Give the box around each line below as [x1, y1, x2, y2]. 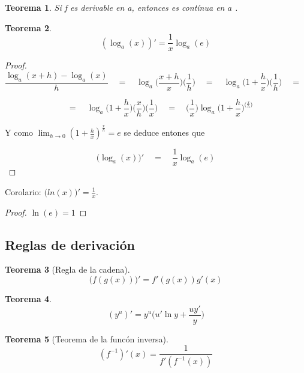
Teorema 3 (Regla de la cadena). [5, 263, 130, 276]
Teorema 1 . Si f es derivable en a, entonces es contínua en [5, 1, 225, 13]
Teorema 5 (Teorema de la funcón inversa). [5, 332, 168, 345]
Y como [5, 126, 34, 139]
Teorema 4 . [5, 292, 52, 305]
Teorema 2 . [5, 21, 52, 34]
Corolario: [5, 185, 41, 198]
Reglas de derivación [5, 235, 136, 253]
